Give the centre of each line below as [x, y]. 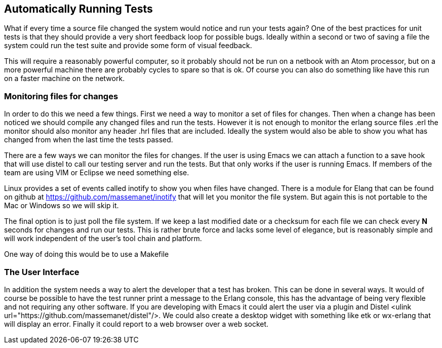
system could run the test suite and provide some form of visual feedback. [128, 46]
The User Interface [42, 272]
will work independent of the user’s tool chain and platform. [103, 239]
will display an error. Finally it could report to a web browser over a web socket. [136, 324]
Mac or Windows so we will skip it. [62, 206]
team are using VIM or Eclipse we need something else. [97, 173]
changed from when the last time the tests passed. [89, 140]
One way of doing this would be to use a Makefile [87, 254]
